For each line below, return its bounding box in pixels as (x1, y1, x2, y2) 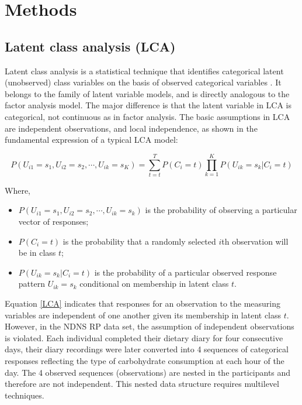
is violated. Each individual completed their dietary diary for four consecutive (5, 331, 283, 344)
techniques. (5, 389, 44, 401)
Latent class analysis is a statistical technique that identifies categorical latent (5, 64, 284, 77)
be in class (18, 246, 56, 259)
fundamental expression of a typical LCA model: (5, 133, 178, 146)
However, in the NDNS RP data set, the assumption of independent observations (5, 320, 294, 332)
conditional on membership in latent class (79, 277, 229, 290)
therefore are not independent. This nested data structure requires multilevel (5, 377, 279, 390)
